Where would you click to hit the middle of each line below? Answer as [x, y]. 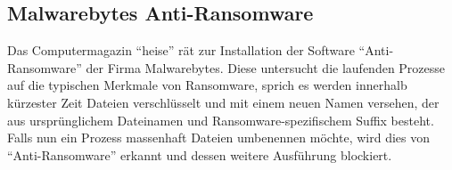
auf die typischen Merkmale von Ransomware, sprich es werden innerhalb [207, 85]
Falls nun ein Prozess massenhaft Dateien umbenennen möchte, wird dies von [218, 138]
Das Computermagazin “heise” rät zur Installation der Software [181, 50]
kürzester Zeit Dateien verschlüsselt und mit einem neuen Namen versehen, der [223, 102]
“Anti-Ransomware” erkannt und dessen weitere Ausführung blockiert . [200, 154]
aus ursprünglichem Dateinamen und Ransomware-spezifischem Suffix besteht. [221, 120]
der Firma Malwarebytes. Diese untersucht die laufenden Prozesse [266, 67]
